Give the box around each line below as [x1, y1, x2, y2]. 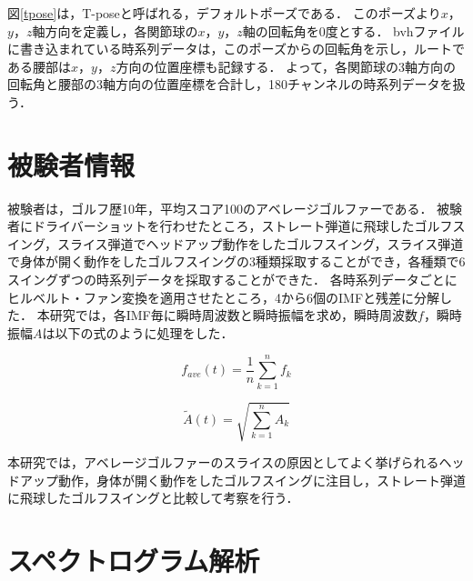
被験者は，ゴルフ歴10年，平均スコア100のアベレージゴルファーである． [7, 198, 433, 217]
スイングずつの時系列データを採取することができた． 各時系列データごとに [7, 270, 458, 289]
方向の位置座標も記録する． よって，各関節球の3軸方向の [116, 56, 456, 75]
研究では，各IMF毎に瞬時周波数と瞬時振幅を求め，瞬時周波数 [49, 306, 418, 325]
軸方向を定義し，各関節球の [32, 21, 198, 40]
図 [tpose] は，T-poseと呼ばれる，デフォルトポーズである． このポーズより [7, 4, 441, 22]
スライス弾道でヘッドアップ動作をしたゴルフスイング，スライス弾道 [57, 234, 464, 253]
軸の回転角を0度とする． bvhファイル [242, 21, 465, 40]
